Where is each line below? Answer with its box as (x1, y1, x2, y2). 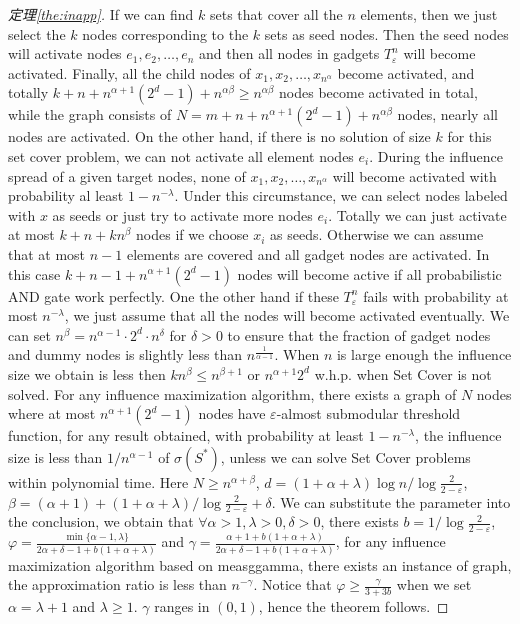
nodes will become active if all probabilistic (237, 263, 502, 284)
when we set (396, 574, 472, 595)
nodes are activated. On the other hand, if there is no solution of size (8, 126, 431, 147)
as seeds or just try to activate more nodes (52, 204, 313, 225)
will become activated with (332, 165, 497, 186)
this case (8, 263, 61, 284)
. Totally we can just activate (328, 204, 507, 225)
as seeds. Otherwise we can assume (270, 224, 484, 245)
